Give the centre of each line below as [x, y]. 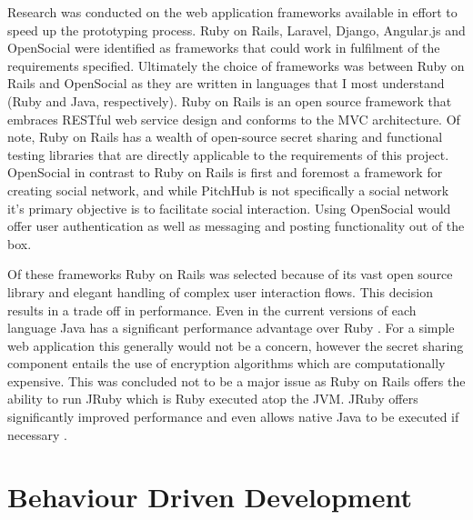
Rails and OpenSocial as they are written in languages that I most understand [226, 83]
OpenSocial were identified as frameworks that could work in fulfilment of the [224, 48]
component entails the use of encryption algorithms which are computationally [226, 363]
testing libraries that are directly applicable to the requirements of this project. [228, 154]
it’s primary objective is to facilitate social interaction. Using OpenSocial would [229, 208]
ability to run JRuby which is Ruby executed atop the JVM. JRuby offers [213, 399]
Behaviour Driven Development [210, 497]
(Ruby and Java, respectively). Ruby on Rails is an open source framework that [230, 100]
